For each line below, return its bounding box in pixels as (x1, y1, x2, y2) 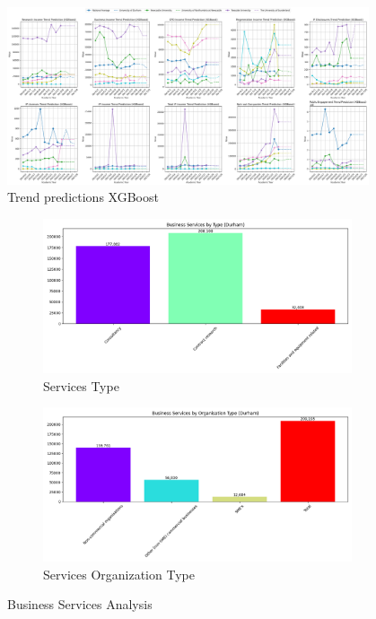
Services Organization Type (43, 564, 195, 583)
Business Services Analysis (7, 595, 153, 614)
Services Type (43, 376, 119, 395)
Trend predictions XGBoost (7, 187, 159, 206)
